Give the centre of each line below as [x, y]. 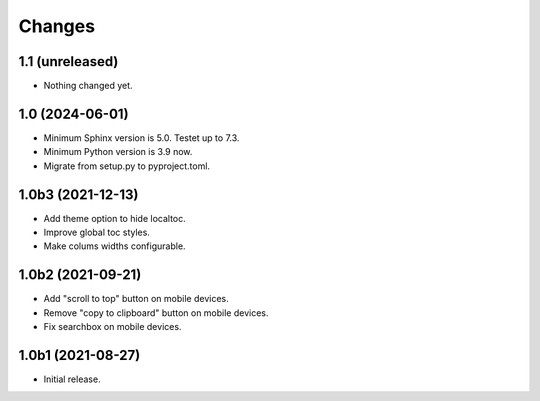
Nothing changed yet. [88, 86]
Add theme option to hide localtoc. [115, 218]
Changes [56, 26]
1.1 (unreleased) [68, 61]
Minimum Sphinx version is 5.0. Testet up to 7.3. [141, 137]
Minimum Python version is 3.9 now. [118, 152]
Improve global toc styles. [96, 232]
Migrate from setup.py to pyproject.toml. [126, 166]
